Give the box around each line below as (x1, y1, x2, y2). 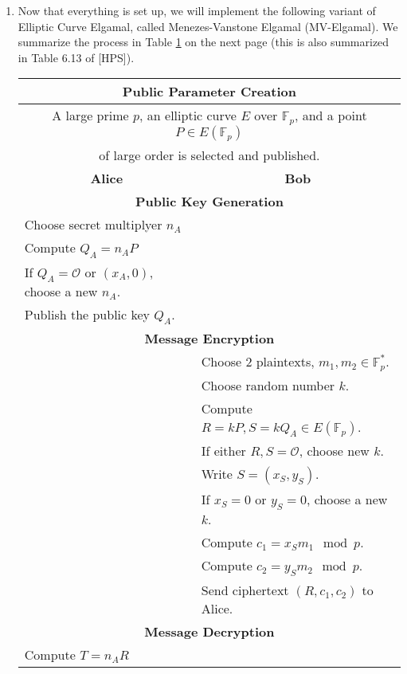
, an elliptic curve (139, 106, 237, 125)
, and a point (294, 106, 367, 125)
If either (201, 441, 246, 460)
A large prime (52, 106, 129, 125)
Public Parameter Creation (122, 82, 296, 101)
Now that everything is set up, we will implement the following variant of (18, 2, 376, 18)
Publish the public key (24, 304, 151, 323)
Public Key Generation (135, 192, 284, 211)
